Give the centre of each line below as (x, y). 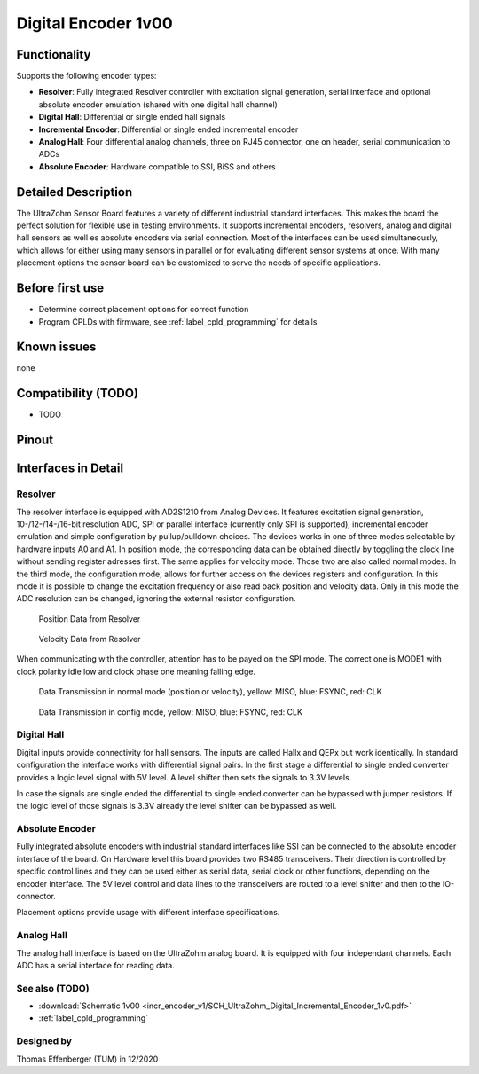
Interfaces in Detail (70, 469)
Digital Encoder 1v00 (94, 23)
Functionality (54, 55)
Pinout (35, 440)
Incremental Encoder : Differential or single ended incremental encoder (169, 129)
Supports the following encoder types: (86, 76)
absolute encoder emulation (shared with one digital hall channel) (158, 104)
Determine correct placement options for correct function (144, 310)
